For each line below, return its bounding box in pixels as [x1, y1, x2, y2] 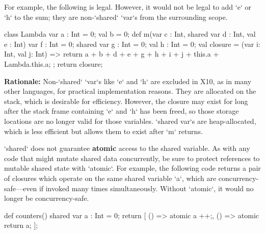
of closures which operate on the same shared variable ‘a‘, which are [4, 172, 217, 183]
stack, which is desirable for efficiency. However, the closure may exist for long [4, 95, 248, 106]
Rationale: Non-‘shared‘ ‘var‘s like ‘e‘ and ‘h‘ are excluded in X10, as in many [4, 75, 252, 86]
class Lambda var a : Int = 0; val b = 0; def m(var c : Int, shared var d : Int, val [4, 29, 256, 39]
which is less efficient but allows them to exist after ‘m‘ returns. [4, 125, 203, 136]
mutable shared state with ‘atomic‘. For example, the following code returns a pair [4, 163, 261, 173]
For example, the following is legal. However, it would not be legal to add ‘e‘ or [4, 2, 251, 12]
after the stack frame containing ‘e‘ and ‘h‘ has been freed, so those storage [4, 106, 239, 116]
